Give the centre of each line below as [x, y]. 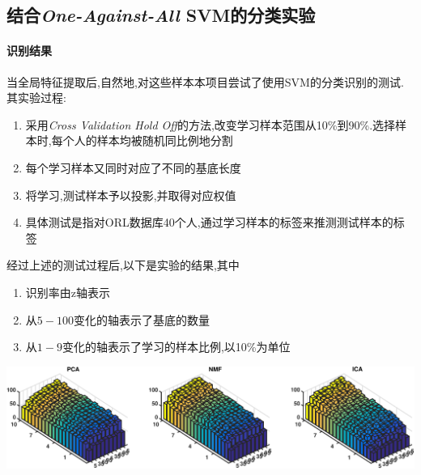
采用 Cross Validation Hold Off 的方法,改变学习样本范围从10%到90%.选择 [210, 124]
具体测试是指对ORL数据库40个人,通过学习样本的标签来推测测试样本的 [209, 222]
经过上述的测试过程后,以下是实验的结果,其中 [123, 265]
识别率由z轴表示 [68, 292]
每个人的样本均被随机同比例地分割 [142, 140]
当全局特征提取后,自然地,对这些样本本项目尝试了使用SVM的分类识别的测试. [205, 81]
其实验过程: [36, 98]
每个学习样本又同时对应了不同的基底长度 [133, 167]
